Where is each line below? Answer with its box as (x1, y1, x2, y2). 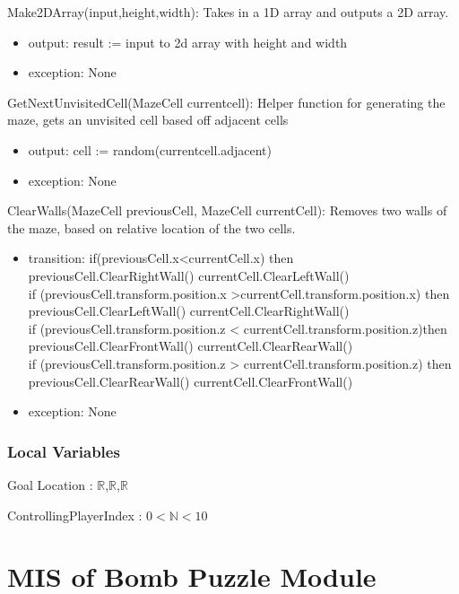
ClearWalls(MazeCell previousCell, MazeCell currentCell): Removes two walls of (7, 201, 447, 220)
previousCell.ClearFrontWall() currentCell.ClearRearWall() (28, 336, 353, 355)
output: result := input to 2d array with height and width (28, 32, 348, 51)
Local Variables (7, 440, 120, 462)
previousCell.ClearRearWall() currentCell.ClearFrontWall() (28, 371, 353, 390)
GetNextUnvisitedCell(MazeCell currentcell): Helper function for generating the (7, 92, 446, 111)
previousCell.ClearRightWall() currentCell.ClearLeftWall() (28, 266, 350, 284)
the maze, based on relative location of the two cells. (7, 218, 296, 237)
